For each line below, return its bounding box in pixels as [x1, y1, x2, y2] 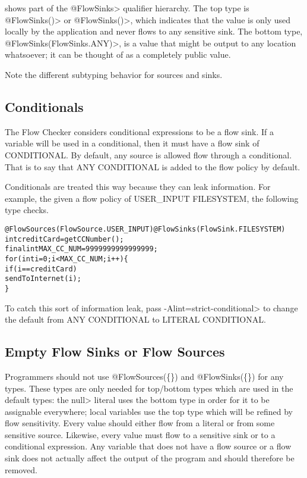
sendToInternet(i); [5, 274, 81, 283]
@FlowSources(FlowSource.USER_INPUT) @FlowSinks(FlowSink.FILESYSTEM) [5, 224, 286, 233]
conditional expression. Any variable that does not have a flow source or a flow [5, 440, 292, 452]
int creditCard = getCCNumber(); [5, 235, 124, 243]
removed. [5, 463, 37, 476]
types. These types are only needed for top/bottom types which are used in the [5, 382, 293, 394]
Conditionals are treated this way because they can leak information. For [5, 180, 271, 193]
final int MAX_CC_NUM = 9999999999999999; [5, 245, 158, 254]
